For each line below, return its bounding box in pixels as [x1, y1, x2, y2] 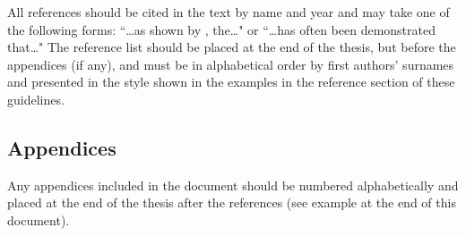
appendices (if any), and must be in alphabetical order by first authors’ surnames [7, 55, 454, 73]
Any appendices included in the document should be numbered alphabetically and [7, 175, 459, 194]
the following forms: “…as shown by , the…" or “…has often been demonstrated [7, 20, 436, 38]
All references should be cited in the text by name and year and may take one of [7, 3, 450, 21]
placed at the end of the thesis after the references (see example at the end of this [7, 193, 456, 212]
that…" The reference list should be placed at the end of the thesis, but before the [7, 38, 456, 56]
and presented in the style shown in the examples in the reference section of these [7, 72, 455, 91]
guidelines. [7, 89, 65, 108]
